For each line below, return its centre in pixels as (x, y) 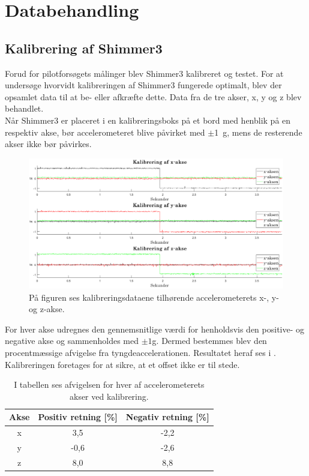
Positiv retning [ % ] (78, 417)
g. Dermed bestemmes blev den (209, 341)
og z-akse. (47, 309)
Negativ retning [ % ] (167, 417)
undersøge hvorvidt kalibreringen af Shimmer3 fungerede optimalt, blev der (143, 85)
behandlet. (24, 108)
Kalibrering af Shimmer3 (84, 48)
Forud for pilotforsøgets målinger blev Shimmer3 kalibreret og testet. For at (144, 73)
